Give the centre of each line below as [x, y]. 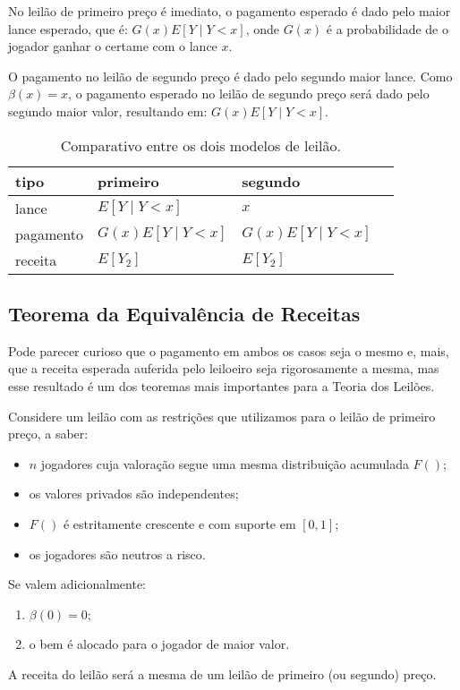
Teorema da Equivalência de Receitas [184, 313]
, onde [262, 28]
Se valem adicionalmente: [77, 584]
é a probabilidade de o [387, 28]
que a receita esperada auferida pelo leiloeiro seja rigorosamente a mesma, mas [224, 368]
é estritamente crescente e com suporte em [179, 523]
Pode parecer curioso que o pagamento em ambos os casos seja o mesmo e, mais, [229, 350]
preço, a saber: [48, 434]
